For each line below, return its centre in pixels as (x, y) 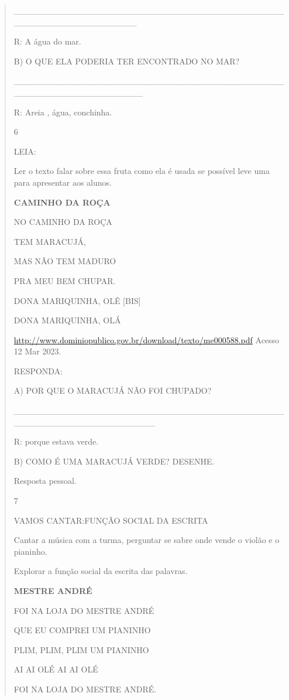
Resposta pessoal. (45, 481)
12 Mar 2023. (37, 351)
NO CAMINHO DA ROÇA (63, 222)
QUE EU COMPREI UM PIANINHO (82, 630)
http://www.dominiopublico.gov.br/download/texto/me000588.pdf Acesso (147, 339)
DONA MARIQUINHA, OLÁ (67, 320)
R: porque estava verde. (56, 441)
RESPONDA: (38, 371)
